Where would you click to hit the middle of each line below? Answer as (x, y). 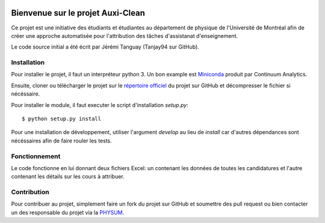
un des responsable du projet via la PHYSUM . (68, 212)
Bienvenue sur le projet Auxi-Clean (78, 13)
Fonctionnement (36, 156)
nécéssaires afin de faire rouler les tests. (62, 141)
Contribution (30, 192)
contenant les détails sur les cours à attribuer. (68, 177)
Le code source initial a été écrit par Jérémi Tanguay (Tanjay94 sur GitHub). (105, 47)
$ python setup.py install (62, 119)
